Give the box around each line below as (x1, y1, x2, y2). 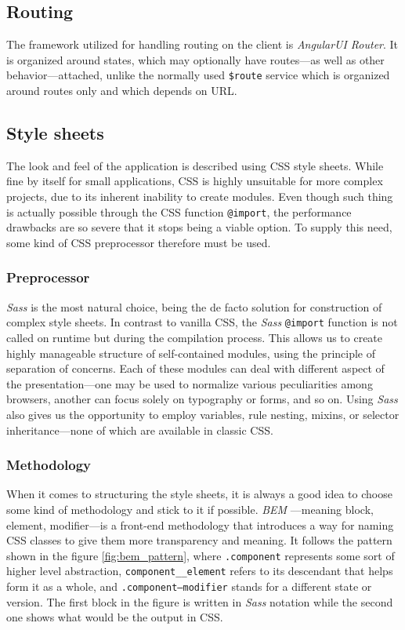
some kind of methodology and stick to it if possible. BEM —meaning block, (6, 501, 374, 517)
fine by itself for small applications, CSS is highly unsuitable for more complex (6, 173, 383, 189)
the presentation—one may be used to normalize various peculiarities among (6, 375, 373, 391)
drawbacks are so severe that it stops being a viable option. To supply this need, (6, 219, 392, 235)
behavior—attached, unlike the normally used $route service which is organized (6, 67, 390, 83)
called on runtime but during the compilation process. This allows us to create (6, 329, 383, 345)
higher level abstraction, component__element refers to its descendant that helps (6, 563, 393, 579)
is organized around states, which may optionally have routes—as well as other (6, 51, 385, 67)
